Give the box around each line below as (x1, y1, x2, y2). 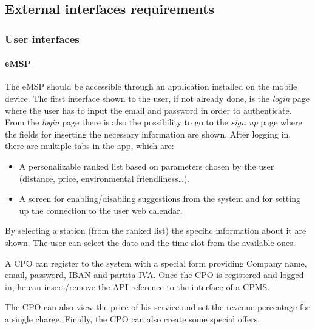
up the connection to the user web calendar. (19, 204, 183, 216)
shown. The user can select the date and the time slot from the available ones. (5, 236, 296, 248)
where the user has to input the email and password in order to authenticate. (5, 104, 292, 116)
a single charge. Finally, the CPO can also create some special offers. (5, 312, 260, 325)
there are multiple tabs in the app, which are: (5, 139, 174, 152)
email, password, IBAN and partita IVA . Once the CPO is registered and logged (5, 268, 304, 281)
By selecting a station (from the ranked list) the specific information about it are (5, 224, 307, 237)
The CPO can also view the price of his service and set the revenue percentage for (5, 301, 310, 313)
